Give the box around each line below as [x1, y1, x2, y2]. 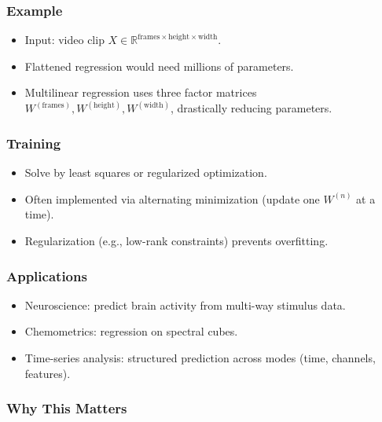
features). [24, 365, 71, 381]
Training [6, 133, 61, 152]
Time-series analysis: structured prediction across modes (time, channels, [24, 350, 376, 366]
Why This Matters [6, 398, 127, 418]
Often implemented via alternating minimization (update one [24, 190, 320, 207]
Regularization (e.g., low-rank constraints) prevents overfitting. [24, 233, 329, 249]
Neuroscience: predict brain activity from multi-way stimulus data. [24, 296, 346, 313]
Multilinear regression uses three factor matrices [24, 84, 257, 101]
